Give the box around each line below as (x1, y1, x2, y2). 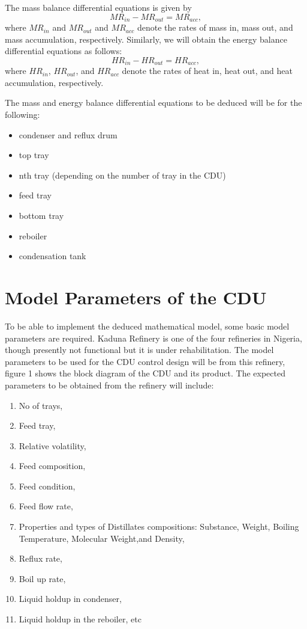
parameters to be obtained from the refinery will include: (5, 378, 214, 391)
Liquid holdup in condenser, (19, 592, 122, 605)
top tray (19, 149, 49, 161)
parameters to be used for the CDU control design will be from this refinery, (5, 355, 285, 367)
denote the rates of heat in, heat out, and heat (122, 64, 293, 77)
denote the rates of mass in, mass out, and (137, 21, 293, 34)
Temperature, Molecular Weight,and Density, (19, 532, 185, 544)
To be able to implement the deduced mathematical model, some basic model (5, 319, 290, 332)
